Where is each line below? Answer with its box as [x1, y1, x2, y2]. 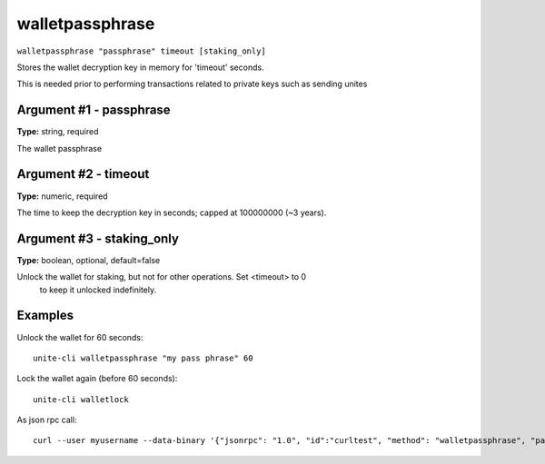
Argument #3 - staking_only [16, 231, 179, 246]
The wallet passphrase [16, 143, 103, 153]
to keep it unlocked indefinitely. [39, 284, 157, 295]
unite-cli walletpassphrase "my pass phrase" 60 [33, 352, 253, 363]
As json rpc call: [16, 414, 77, 426]
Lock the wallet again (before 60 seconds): [16, 373, 178, 384]
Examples [16, 308, 74, 323]
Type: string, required [16, 126, 99, 137]
